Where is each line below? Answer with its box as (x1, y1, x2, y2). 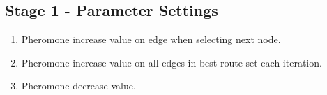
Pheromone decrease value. (21, 78, 136, 93)
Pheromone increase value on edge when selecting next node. (21, 32, 281, 46)
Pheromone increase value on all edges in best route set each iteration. (21, 55, 322, 69)
